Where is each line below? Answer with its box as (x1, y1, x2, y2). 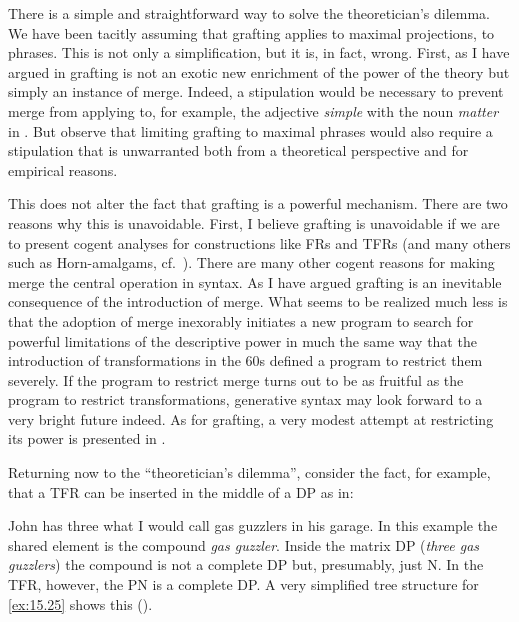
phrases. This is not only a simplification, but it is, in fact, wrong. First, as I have (8, 42, 510, 63)
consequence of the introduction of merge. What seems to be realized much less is (8, 291, 508, 312)
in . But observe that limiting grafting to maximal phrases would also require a (8, 120, 493, 141)
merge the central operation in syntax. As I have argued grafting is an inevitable (8, 271, 502, 292)
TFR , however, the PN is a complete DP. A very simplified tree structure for (8, 574, 479, 595)
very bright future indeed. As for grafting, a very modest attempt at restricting (8, 408, 494, 429)
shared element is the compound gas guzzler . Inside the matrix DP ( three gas (8, 534, 480, 555)
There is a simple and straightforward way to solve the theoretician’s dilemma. (8, 3, 490, 23)
